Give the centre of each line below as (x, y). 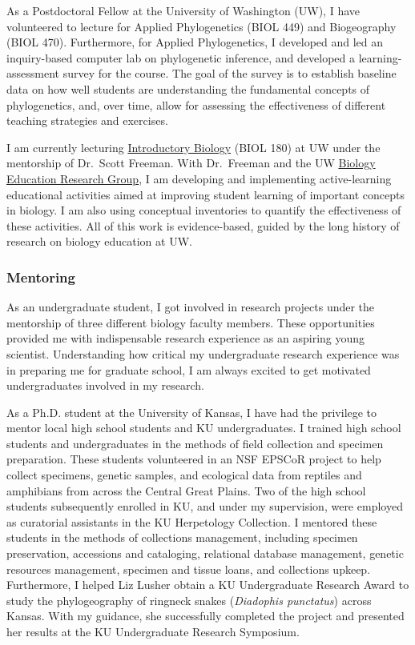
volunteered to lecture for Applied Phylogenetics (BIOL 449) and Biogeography (201, 26)
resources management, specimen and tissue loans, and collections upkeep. (189, 569)
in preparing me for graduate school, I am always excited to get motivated (189, 369)
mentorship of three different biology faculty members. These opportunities (191, 322)
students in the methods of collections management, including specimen (182, 537)
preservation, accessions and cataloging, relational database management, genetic (205, 553)
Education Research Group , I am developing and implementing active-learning (199, 178)
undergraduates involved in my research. (105, 385)
